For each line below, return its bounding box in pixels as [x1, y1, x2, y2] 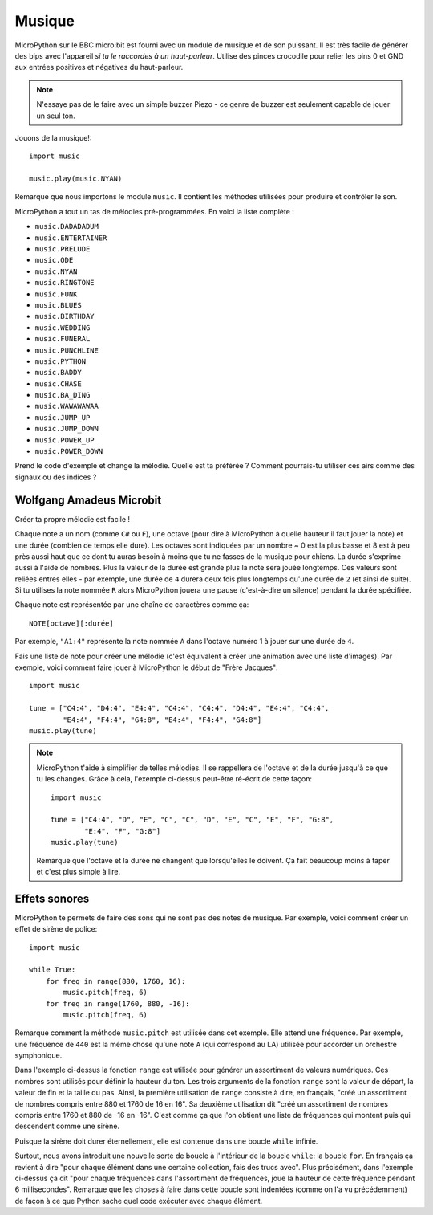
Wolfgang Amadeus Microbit [14, 493, 162, 507]
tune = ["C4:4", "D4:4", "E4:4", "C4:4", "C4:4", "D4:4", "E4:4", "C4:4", [29, 703, 330, 713]
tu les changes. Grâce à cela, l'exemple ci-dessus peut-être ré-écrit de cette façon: [36, 774, 313, 784]
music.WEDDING [34, 323, 91, 332]
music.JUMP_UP [34, 413, 91, 422]
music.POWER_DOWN [34, 446, 103, 456]
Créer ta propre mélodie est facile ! [14, 514, 131, 524]
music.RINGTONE [34, 278, 95, 287]
